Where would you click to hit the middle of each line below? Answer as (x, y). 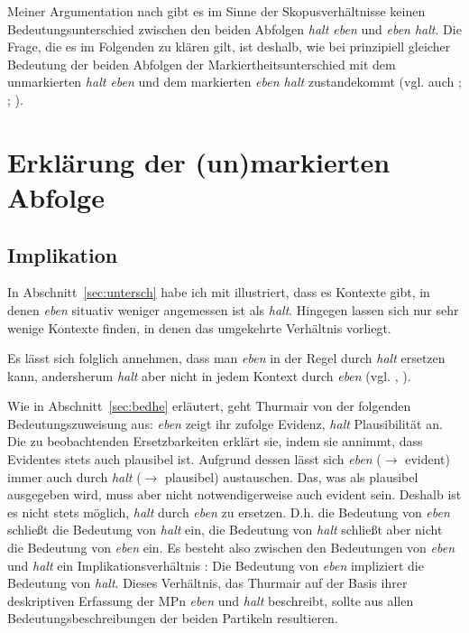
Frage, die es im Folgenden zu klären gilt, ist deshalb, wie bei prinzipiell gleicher (229, 47)
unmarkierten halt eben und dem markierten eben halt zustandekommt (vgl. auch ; (234, 82)
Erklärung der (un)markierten (199, 161)
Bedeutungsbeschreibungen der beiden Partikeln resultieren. (173, 618)
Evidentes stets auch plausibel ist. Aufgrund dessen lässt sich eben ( (194, 459)
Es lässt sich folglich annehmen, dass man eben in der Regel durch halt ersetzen (226, 358)
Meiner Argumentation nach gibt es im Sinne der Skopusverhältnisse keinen (216, 11)
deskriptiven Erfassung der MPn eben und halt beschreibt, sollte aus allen (211, 600)
